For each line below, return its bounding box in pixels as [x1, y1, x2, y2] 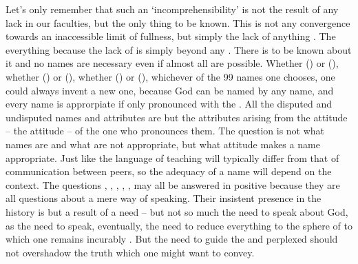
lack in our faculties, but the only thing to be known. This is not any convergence [6, 15, 350, 30]
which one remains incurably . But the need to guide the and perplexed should [6, 232, 338, 246]
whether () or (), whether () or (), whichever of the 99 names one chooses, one [6, 69, 335, 83]
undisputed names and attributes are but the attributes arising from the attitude [6, 110, 348, 124]
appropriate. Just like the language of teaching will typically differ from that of [6, 150, 339, 165]
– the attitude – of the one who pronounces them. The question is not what [6, 123, 325, 138]
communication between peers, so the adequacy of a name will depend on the [6, 164, 332, 179]
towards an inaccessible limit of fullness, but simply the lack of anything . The [6, 29, 336, 43]
